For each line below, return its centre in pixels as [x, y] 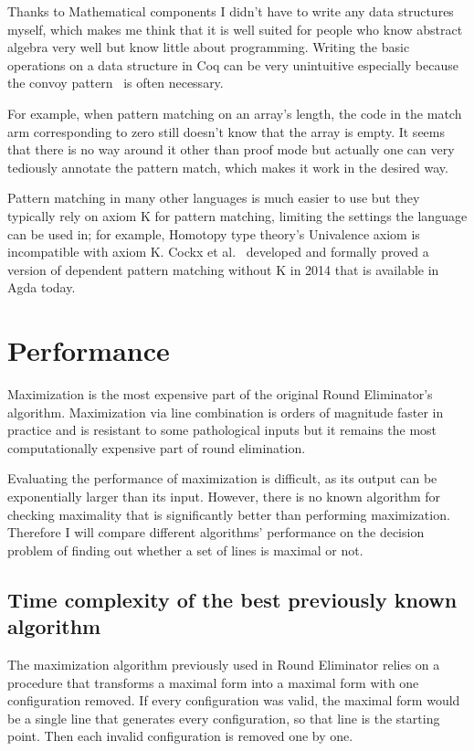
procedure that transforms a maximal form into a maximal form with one [213, 682]
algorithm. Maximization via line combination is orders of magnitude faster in [226, 412]
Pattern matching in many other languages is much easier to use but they [214, 198]
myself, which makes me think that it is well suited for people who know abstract [235, 29]
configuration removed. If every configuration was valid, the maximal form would [234, 700]
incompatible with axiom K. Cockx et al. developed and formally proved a [218, 252]
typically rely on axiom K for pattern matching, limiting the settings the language [237, 215]
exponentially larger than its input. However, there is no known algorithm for [224, 496]
